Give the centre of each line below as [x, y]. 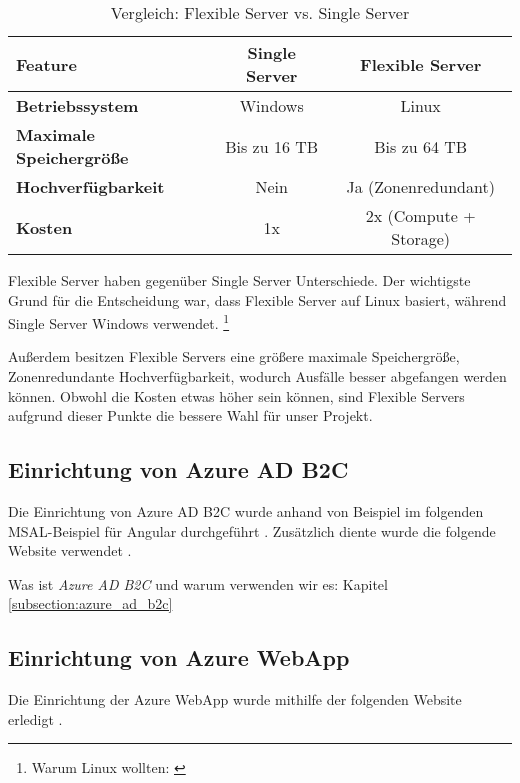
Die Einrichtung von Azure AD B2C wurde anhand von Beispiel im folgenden [246, 511]
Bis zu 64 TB [421, 146]
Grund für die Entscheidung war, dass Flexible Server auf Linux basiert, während [257, 299]
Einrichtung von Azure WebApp [179, 657]
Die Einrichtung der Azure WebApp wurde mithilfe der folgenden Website [235, 699]
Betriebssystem [77, 105]
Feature [46, 64]
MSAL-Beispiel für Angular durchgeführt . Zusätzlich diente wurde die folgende [252, 530]
